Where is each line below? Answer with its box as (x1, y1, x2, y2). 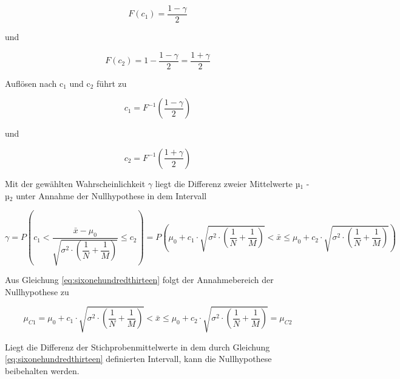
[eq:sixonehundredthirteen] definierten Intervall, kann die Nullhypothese (5, 352, 272, 365)
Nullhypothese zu (5, 285, 69, 298)
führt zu (97, 77, 127, 89)
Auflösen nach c (5, 77, 64, 89)
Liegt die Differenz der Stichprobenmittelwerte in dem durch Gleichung (5, 340, 270, 353)
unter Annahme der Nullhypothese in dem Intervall (16, 189, 207, 202)
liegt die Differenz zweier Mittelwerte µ (155, 177, 300, 189)
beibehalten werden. (5, 364, 80, 377)
